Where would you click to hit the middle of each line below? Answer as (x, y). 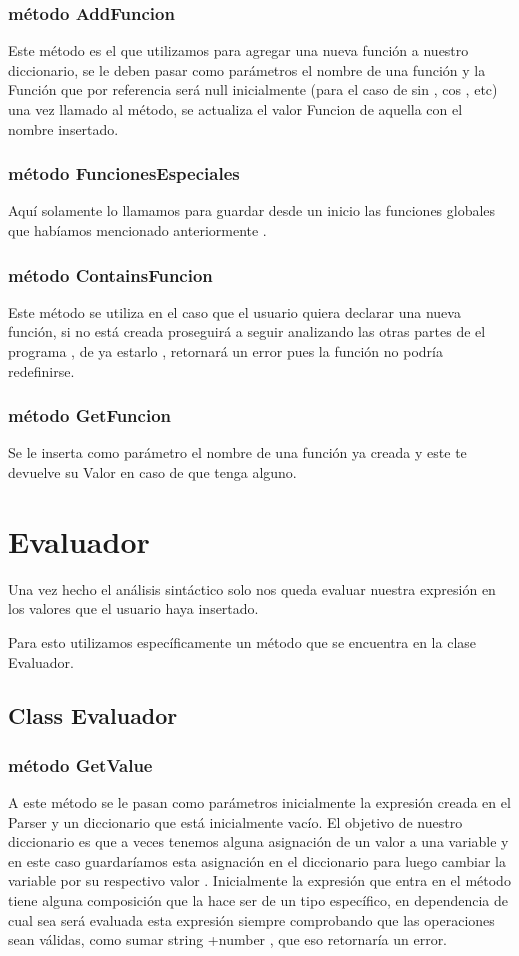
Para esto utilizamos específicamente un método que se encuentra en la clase (242, 641)
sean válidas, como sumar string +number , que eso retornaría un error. (228, 939)
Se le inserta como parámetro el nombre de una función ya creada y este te (237, 452)
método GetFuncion (90, 415)
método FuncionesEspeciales (124, 173)
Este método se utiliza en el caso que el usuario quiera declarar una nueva (234, 311)
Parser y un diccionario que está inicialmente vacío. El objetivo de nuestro (235, 821)
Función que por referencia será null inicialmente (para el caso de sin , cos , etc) (253, 89)
